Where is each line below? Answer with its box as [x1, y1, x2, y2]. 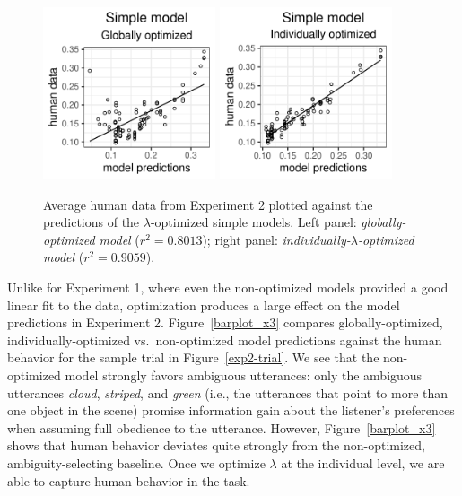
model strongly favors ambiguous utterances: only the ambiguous [65, 365, 423, 384]
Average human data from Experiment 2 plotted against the [43, 195, 373, 213]
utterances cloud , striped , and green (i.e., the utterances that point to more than [7, 383, 449, 402]
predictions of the [43, 213, 140, 231]
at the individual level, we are [281, 453, 445, 472]
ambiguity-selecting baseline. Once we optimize [7, 453, 266, 472]
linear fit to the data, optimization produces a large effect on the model [7, 295, 400, 314]
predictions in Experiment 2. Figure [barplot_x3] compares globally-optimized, [7, 313, 443, 332]
